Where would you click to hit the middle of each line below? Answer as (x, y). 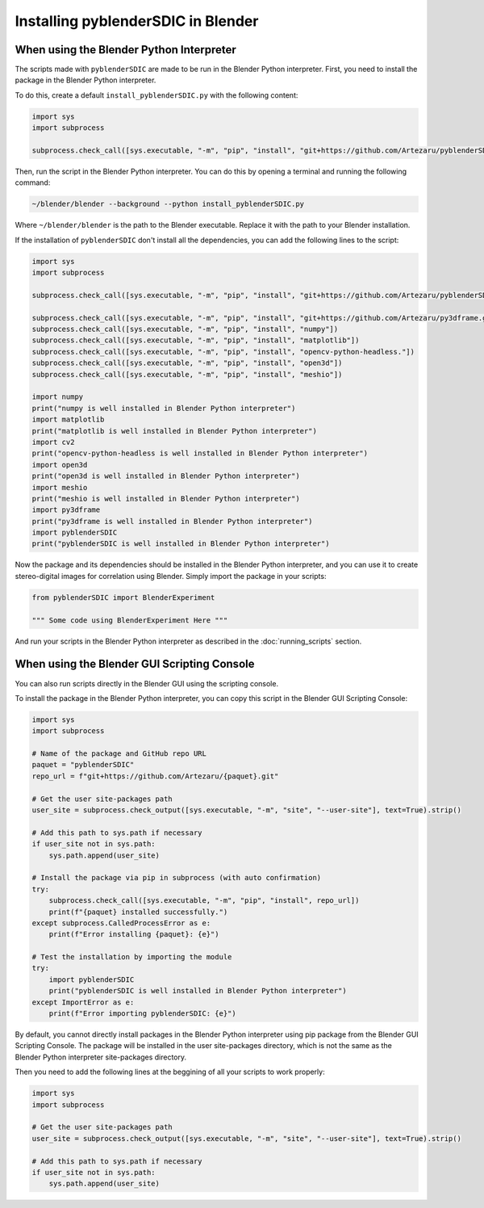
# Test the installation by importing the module (132, 957)
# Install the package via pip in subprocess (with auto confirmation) (177, 878)
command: (33, 182)
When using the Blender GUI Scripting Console (135, 664)
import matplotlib (68, 419)
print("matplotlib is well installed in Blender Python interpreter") (175, 431)
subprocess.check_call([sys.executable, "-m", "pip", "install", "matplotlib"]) (196, 340)
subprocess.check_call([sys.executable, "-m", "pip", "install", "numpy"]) (185, 329)
